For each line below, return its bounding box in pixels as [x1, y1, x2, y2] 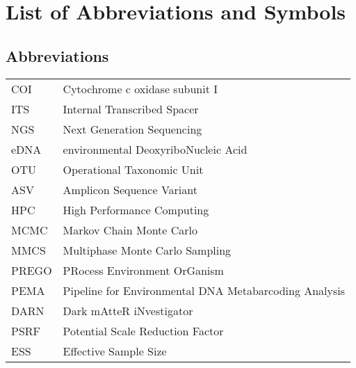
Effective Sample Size [63, 342, 167, 359]
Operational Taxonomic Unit [63, 161, 204, 177]
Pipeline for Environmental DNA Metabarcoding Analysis [63, 282, 346, 298]
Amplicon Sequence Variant [63, 181, 197, 198]
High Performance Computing [63, 201, 209, 218]
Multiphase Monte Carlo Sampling [63, 241, 232, 258]
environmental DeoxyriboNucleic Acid [63, 141, 248, 157]
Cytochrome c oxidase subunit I [63, 80, 218, 97]
